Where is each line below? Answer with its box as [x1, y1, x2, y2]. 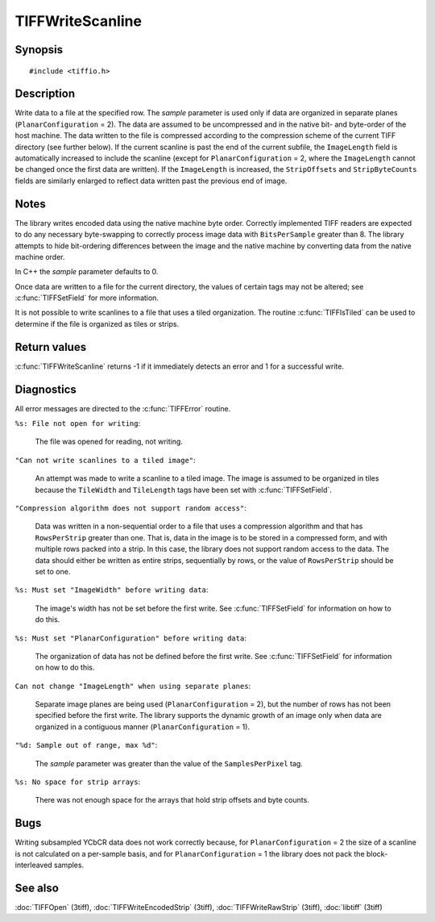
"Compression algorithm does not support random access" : [14, 503, 247, 512]
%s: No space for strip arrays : [14, 777, 141, 786]
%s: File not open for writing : [14, 419, 141, 428]
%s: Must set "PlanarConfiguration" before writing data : [14, 633, 247, 643]
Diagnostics [14, 382, 77, 396]
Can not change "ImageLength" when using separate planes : [14, 681, 251, 690]
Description [14, 87, 76, 101]
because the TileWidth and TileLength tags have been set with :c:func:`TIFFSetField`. [35, 485, 332, 494]
